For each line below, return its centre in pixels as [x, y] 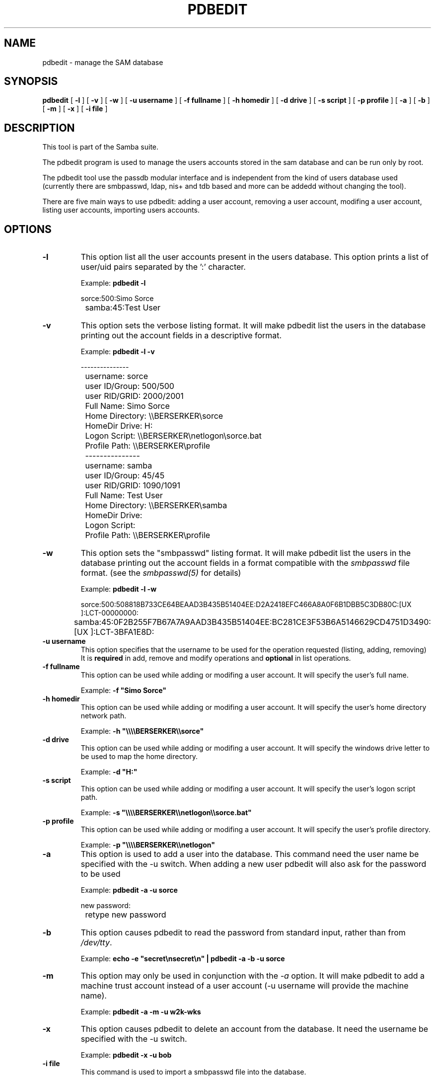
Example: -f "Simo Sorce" [124, 691]
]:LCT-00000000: [109, 613]
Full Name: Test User [124, 496]
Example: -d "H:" [109, 772]
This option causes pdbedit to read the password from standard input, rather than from [243, 933]
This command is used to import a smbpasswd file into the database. [193, 1072]
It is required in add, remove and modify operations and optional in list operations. [216, 658]
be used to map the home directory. [139, 757]
